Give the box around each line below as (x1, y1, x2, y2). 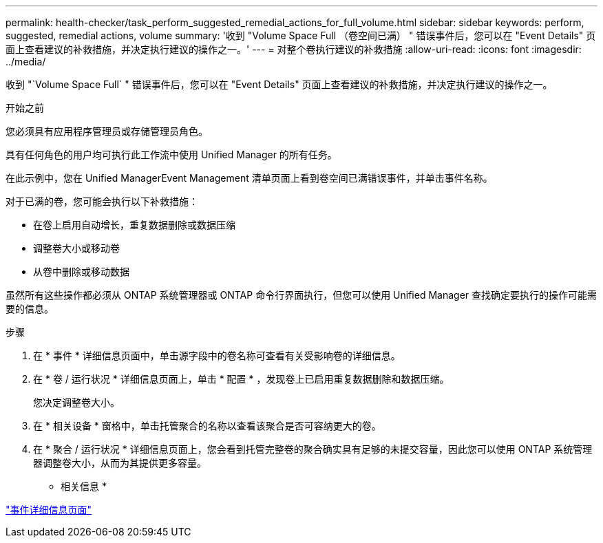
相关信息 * (61, 480, 107, 492)
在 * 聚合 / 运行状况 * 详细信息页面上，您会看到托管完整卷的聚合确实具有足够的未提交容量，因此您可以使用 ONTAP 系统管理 (33, 443, 593, 455)
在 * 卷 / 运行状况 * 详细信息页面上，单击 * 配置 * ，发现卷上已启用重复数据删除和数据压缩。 (33, 373, 449, 385)
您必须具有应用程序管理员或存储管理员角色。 (6, 125, 208, 137)
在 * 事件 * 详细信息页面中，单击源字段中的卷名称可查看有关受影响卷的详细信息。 (33, 350, 401, 361)
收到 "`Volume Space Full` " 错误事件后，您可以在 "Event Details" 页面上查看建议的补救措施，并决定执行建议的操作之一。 (6, 78, 553, 90)
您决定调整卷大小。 (33, 396, 120, 408)
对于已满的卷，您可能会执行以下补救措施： (6, 195, 198, 207)
